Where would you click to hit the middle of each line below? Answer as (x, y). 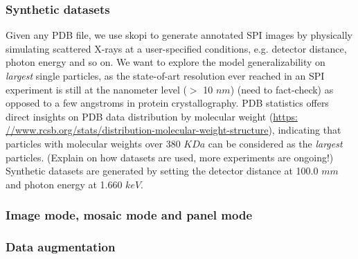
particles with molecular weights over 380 (93, 143)
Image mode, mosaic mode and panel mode (129, 215)
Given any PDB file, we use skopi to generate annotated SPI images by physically (179, 35)
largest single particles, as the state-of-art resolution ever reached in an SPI (165, 75)
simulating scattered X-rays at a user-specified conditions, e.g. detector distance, (176, 48)
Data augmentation (61, 247)
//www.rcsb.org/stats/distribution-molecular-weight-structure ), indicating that (173, 130)
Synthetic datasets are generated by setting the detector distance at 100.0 (162, 171)
